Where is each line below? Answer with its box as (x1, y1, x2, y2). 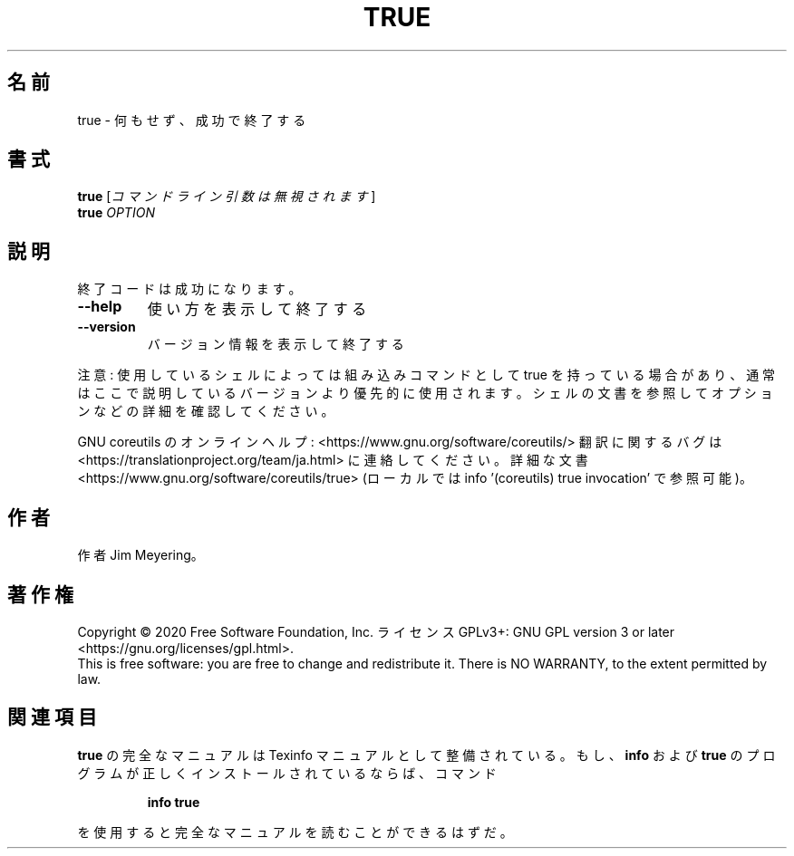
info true (147, 793, 200, 810)
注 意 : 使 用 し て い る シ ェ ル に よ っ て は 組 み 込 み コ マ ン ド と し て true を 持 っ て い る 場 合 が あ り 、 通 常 (77, 367, 776, 383)
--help (77, 297, 122, 316)
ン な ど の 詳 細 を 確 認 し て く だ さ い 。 (77, 403, 334, 419)
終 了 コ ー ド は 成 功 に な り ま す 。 (77, 281, 302, 297)
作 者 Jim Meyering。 (77, 547, 204, 563)
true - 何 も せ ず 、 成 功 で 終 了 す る (77, 111, 306, 128)
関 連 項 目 (7, 706, 97, 729)
